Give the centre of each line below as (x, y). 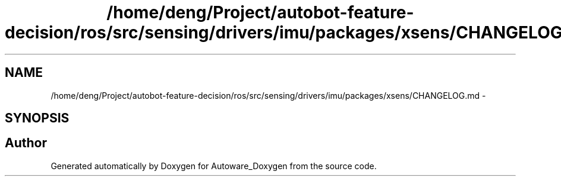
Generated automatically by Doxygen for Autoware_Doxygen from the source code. (214, 166)
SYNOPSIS (37, 118)
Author (26, 143)
